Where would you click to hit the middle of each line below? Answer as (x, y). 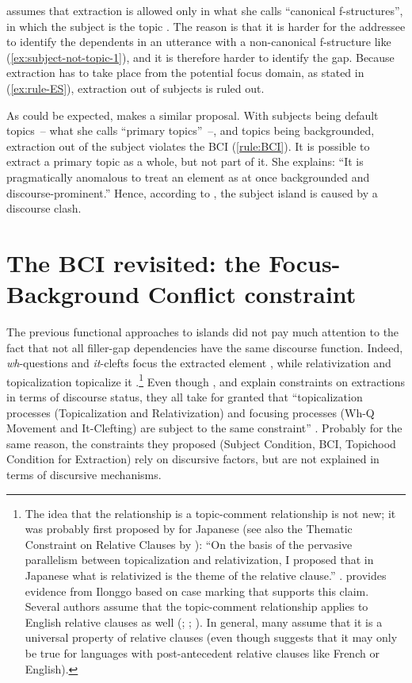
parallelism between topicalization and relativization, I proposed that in (199, 560)
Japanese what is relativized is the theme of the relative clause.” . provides (206, 575)
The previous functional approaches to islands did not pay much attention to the (203, 332)
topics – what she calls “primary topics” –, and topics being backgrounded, (191, 130)
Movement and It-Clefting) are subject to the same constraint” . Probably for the (204, 428)
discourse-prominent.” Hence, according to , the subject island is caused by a (192, 192)
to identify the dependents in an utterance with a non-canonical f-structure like (199, 42)
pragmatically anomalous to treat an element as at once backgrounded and (188, 177)
